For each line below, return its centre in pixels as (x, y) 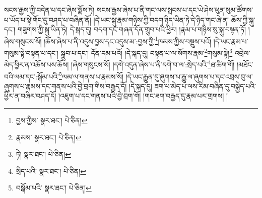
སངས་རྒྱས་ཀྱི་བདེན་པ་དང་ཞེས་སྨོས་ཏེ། (49, 10)
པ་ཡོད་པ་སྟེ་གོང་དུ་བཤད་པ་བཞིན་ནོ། (48, 19)
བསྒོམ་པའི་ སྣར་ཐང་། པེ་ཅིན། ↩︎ (54, 188)
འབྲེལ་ (242, 53)
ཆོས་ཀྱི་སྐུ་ (243, 19)
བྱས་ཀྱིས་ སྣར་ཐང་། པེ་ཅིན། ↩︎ (52, 120)
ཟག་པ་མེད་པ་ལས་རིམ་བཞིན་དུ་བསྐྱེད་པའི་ (205, 86)
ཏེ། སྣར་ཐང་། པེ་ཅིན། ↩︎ (43, 154)
